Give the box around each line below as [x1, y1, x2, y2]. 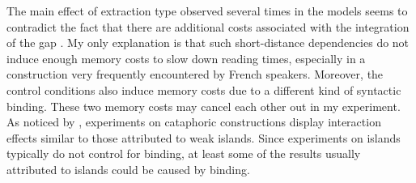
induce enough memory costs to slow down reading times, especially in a [6, 49, 366, 66]
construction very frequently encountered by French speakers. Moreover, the [6, 66, 384, 83]
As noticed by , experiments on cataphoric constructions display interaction [6, 113, 381, 130]
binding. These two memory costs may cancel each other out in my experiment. [6, 97, 401, 114]
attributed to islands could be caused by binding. [6, 160, 250, 177]
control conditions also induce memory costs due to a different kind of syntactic [6, 81, 401, 98]
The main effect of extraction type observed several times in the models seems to [6, 2, 408, 19]
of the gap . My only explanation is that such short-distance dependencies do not [6, 34, 410, 51]
